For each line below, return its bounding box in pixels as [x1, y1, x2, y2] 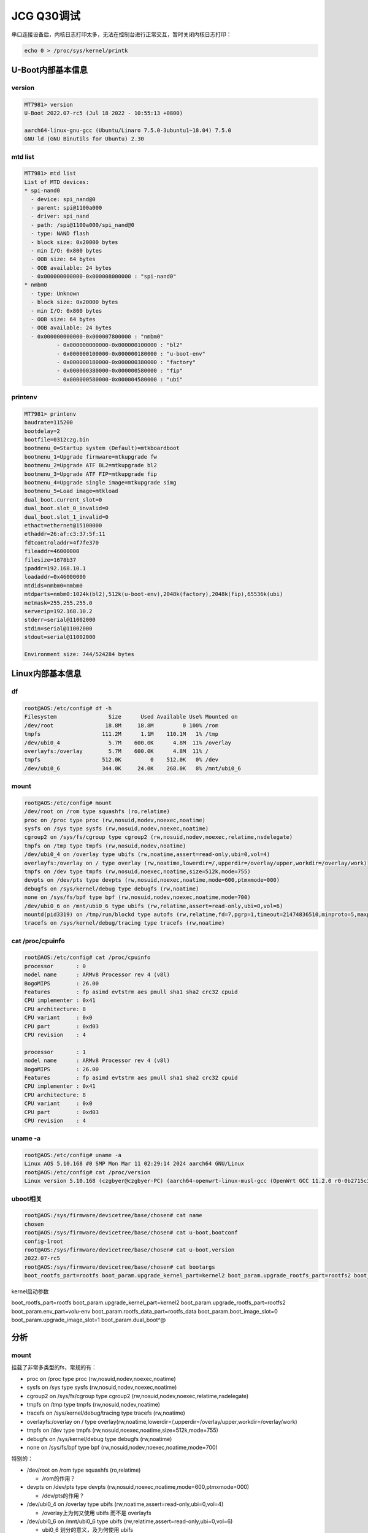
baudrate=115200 [24, 419, 74, 426]
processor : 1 [24, 1049, 86, 1055]
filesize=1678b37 [24, 556, 77, 564]
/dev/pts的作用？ [42, 1492, 85, 1499]
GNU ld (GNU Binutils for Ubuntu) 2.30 [24, 136, 144, 142]
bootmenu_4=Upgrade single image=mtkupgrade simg [24, 479, 177, 486]
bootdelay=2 [24, 427, 61, 435]
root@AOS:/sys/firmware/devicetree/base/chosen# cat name [24, 1212, 202, 1219]
